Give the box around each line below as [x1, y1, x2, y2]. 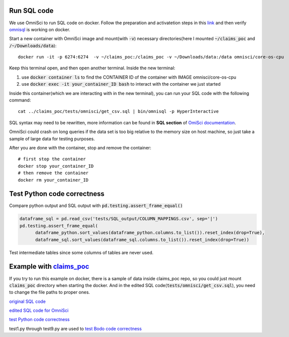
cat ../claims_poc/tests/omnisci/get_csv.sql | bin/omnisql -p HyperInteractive [18, 109, 219, 114]
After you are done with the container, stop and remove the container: [9, 144, 151, 150]
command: [9, 97, 31, 103]
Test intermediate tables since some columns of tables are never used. [9, 249, 153, 255]
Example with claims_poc [9, 262, 90, 271]
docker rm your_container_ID [18, 177, 89, 183]
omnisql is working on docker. [9, 26, 70, 32]
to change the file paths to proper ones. [9, 289, 90, 295]
